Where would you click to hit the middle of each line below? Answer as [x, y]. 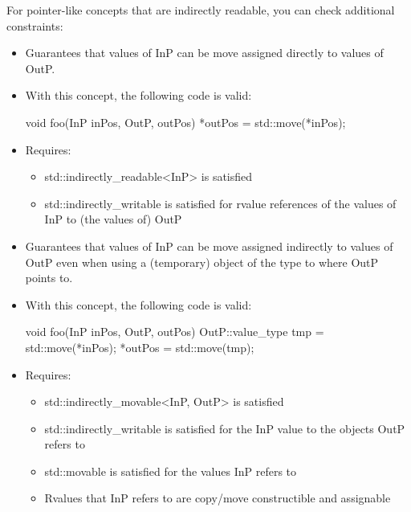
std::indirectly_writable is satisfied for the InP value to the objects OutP [225, 428]
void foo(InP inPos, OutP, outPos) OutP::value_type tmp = [175, 332]
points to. [49, 278]
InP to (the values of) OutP [113, 219]
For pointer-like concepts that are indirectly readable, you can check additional [201, 10]
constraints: [35, 25]
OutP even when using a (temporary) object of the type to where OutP [202, 262]
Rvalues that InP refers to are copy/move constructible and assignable [218, 498]
